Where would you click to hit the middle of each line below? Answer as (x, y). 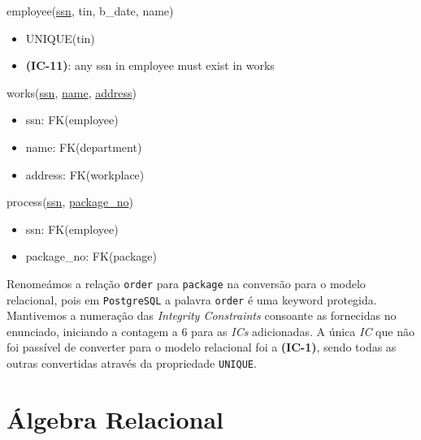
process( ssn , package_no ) (70, 202)
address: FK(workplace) (85, 174)
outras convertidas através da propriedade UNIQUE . (132, 363)
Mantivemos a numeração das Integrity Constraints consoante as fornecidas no (202, 315)
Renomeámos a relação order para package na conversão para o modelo (186, 283)
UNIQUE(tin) (60, 38)
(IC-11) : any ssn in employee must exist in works (150, 65)
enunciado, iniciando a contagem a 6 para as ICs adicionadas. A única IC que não (210, 331)
